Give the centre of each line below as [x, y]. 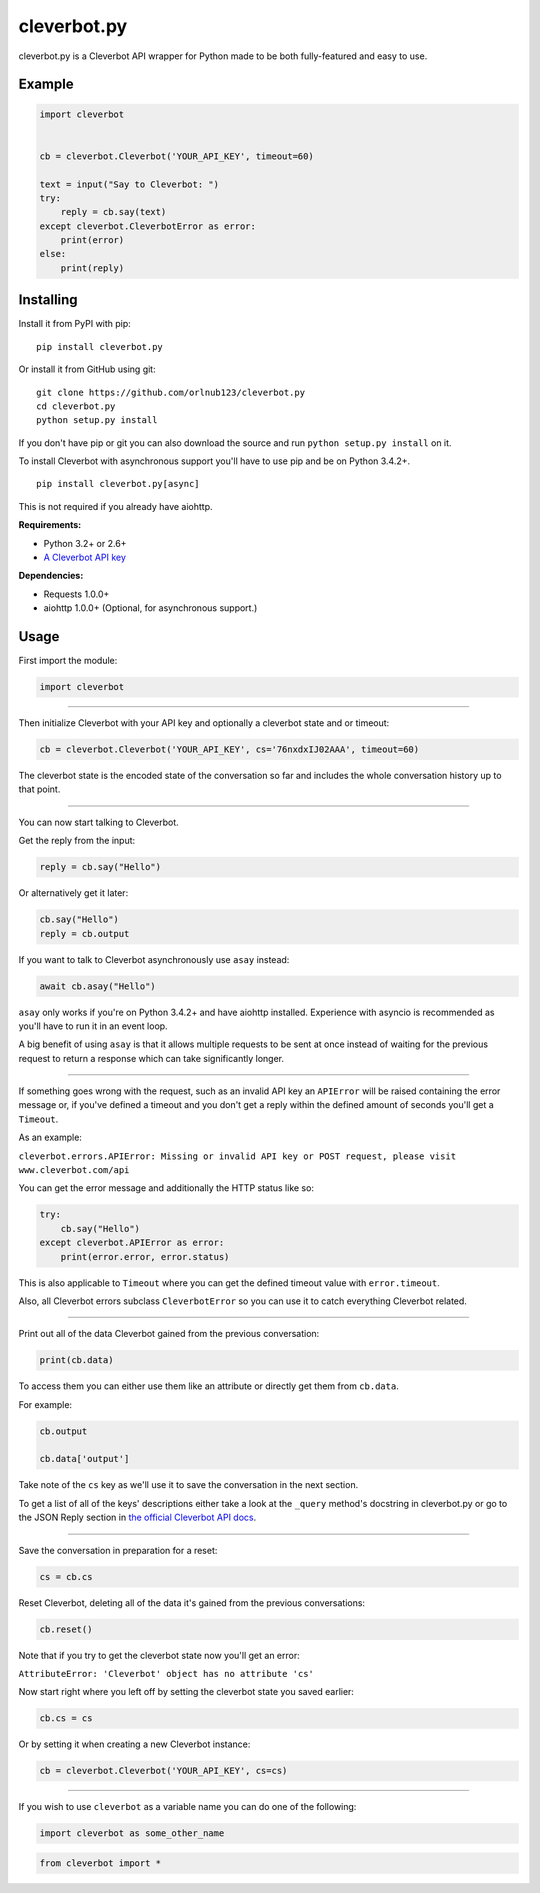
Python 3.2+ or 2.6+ [85, 543]
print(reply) [92, 268]
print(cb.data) [76, 1360]
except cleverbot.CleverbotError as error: [148, 226]
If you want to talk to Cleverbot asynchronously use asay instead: [154, 959]
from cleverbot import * [100, 1863]
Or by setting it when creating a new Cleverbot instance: [134, 1744]
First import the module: [68, 661]
